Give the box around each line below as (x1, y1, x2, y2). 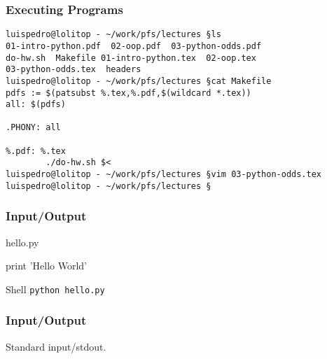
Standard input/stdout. (6, 339, 106, 353)
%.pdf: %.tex (6, 146, 66, 156)
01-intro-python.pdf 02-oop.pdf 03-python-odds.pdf (6, 41, 262, 51)
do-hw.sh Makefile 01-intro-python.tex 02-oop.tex (6, 52, 256, 63)
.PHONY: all (6, 122, 61, 133)
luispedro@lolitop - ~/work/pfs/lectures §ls (6, 29, 221, 40)
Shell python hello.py (6, 281, 105, 296)
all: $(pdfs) (6, 99, 66, 110)
